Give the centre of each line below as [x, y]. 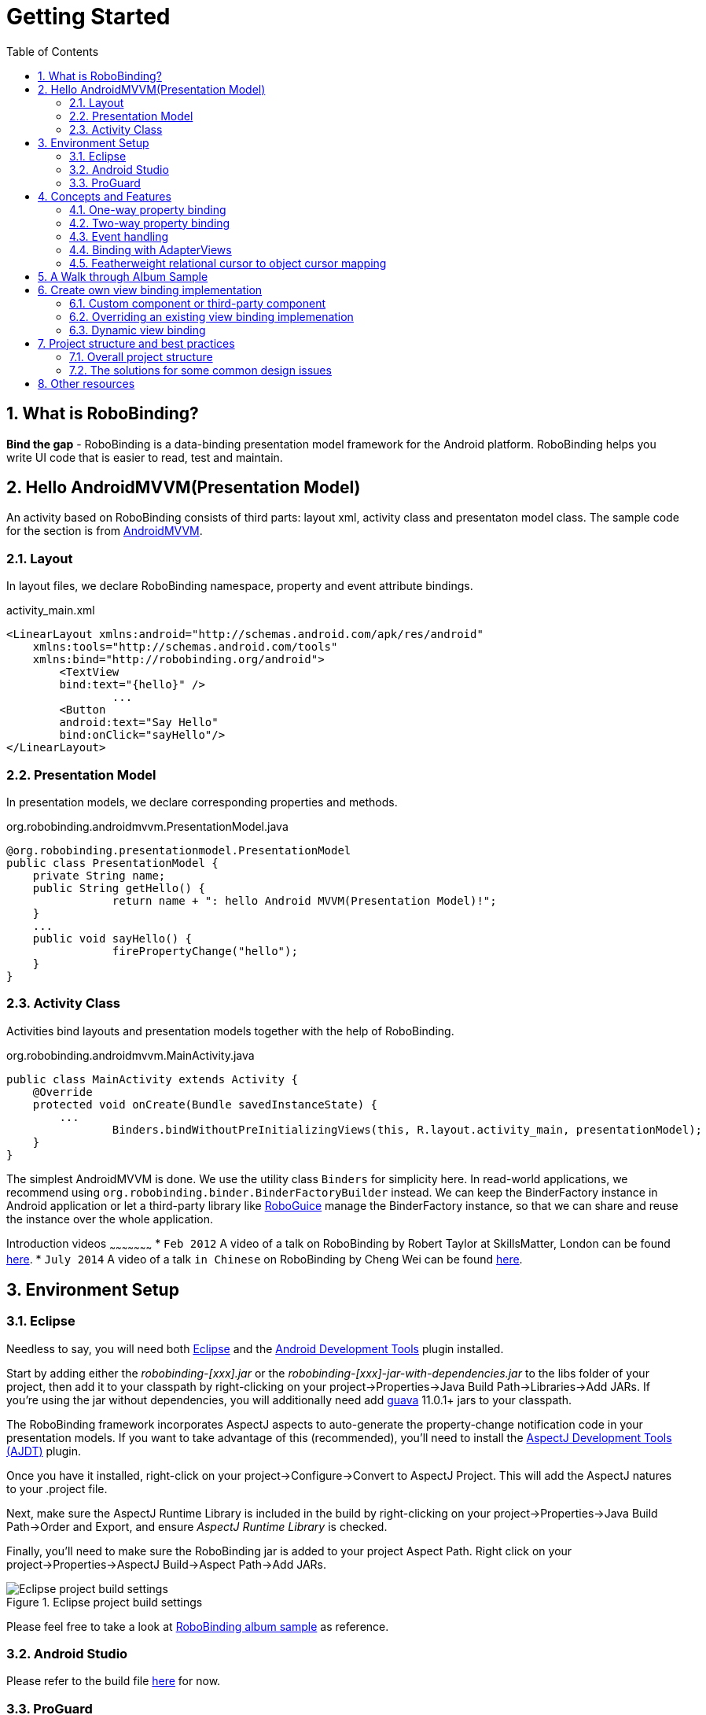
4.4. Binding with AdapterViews [151, 249]
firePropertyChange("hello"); [205, 951]
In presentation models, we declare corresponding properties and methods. [202, 802]
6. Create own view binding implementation [150, 290]
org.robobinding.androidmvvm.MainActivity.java [131, 1055]
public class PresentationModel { [112, 863]
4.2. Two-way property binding [150, 223]
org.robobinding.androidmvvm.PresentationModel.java [147, 826]
